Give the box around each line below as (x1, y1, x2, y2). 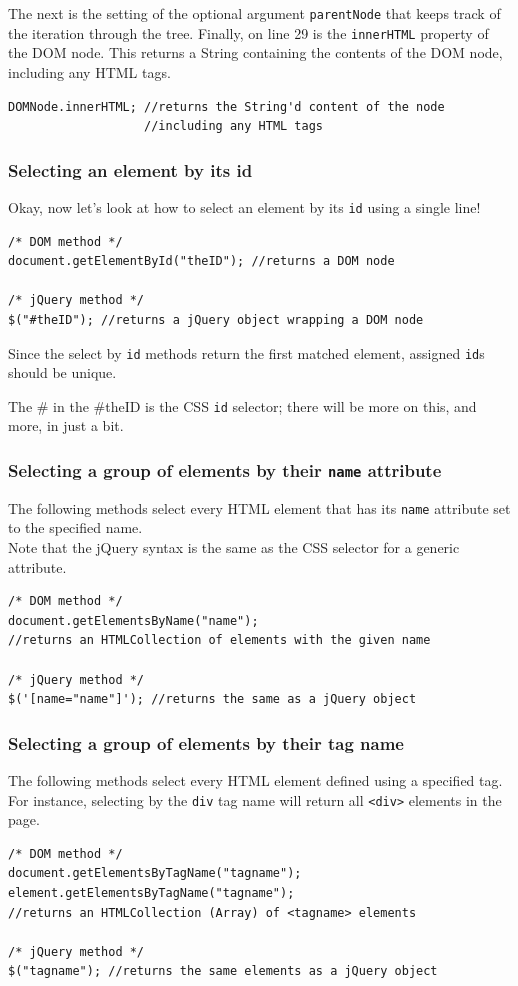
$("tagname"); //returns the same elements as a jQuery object (8, 964, 438, 979)
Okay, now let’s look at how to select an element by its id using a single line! (8, 196, 481, 217)
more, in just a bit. (8, 415, 124, 436)
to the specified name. (8, 517, 143, 538)
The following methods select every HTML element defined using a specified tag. (8, 770, 503, 791)
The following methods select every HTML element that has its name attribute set (8, 497, 511, 518)
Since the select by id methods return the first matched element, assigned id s (8, 342, 485, 363)
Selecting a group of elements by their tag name (8, 730, 404, 755)
